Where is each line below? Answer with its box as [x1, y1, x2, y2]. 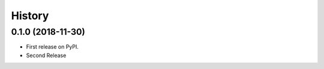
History [11, 9, 49, 22]
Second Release [26, 52, 67, 59]
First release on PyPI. [26, 43, 79, 50]
